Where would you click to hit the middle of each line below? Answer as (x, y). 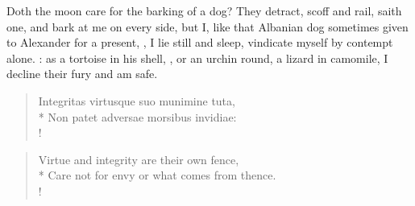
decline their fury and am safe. (82, 74)
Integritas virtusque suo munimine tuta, (137, 100)
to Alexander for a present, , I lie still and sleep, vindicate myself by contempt (200, 42)
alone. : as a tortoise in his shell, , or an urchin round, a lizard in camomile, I (197, 58)
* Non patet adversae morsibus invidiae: (137, 116)
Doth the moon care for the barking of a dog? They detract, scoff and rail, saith (204, 10)
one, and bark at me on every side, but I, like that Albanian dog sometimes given (207, 26)
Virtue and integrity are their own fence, (139, 159)
